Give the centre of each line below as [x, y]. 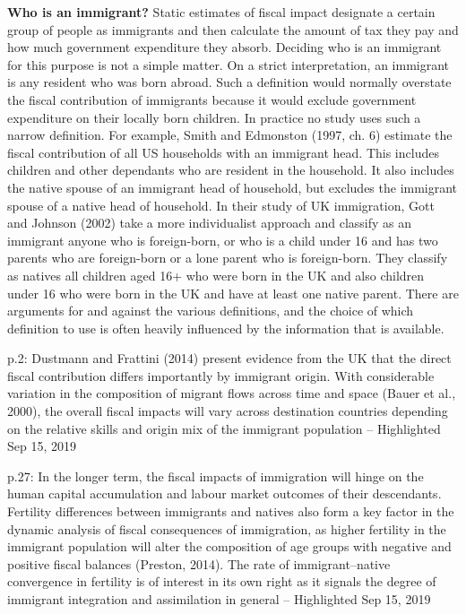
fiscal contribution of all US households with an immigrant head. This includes [223, 152]
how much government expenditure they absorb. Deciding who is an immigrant [224, 47]
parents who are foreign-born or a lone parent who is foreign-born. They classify [228, 258]
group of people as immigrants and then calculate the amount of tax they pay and [233, 29]
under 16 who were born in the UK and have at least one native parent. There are [233, 293]
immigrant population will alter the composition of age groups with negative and [229, 546]
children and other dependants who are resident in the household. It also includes [231, 170]
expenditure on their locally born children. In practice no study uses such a [214, 117]
